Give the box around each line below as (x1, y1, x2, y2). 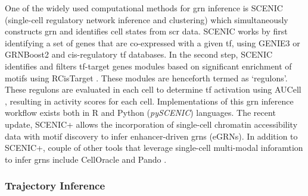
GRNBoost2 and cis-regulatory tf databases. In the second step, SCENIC (5, 48, 273, 61)
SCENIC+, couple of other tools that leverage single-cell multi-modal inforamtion (5, 141, 303, 154)
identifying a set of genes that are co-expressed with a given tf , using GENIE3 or (5, 36, 300, 49)
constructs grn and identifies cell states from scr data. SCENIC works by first (5, 25, 288, 37)
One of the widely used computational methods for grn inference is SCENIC (5, 2, 283, 14)
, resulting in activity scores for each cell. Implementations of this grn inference (5, 94, 294, 107)
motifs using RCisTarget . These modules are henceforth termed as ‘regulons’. (5, 71, 288, 84)
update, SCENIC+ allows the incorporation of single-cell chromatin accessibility (5, 118, 298, 130)
